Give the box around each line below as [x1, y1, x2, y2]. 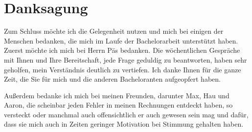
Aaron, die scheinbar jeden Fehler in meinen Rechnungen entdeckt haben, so [4, 100, 233, 110]
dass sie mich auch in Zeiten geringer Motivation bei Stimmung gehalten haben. [4, 119, 244, 129]
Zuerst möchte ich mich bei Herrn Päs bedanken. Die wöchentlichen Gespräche [4, 45, 240, 55]
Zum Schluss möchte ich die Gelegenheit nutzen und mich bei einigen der [4, 26, 224, 36]
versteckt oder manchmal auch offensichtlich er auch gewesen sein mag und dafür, [4, 109, 249, 119]
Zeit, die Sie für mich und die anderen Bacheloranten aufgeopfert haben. [4, 74, 221, 84]
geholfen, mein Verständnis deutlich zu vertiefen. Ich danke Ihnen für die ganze [4, 64, 241, 74]
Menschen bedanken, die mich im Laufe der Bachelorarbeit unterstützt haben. [4, 35, 238, 45]
